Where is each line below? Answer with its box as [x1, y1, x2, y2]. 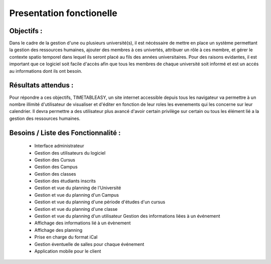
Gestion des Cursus [34, 157, 75, 163]
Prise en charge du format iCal [34, 234, 98, 240]
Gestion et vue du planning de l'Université [34, 185, 121, 191]
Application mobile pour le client [34, 248, 101, 254]
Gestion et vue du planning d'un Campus [34, 192, 119, 198]
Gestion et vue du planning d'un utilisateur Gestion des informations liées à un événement [34, 213, 220, 219]
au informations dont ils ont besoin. [9, 68, 82, 74]
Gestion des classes [34, 171, 76, 177]
